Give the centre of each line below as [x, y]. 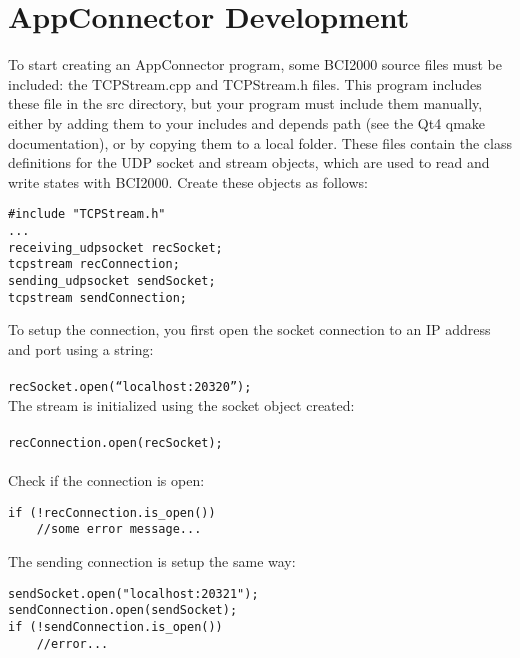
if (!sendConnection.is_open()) [115, 626]
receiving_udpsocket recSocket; [115, 247]
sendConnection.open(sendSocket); [123, 610]
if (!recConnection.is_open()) [112, 512]
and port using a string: [81, 348]
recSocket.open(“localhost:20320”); [130, 387]
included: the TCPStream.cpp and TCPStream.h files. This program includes [245, 83]
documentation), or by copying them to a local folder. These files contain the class [260, 142]
